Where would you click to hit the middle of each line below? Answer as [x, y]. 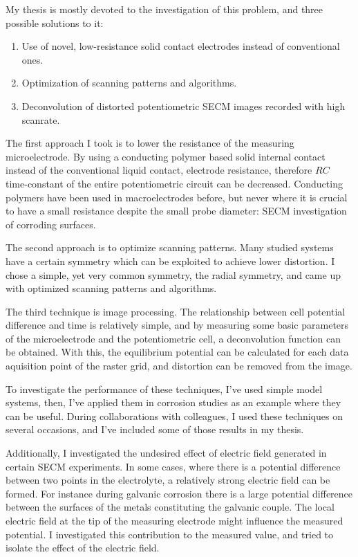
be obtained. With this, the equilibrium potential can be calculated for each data [177, 352]
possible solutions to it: [55, 22]
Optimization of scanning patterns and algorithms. [129, 83]
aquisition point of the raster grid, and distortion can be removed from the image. [179, 366]
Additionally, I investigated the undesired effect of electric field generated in [166, 453]
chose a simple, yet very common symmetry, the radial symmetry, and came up [173, 274]
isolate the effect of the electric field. [83, 548]
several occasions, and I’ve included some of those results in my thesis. [155, 429]
